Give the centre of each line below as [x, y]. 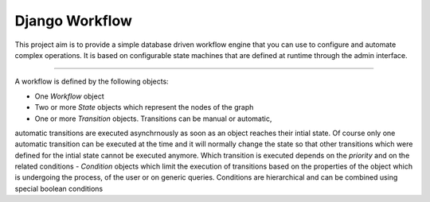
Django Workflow [74, 21]
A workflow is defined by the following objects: [92, 82]
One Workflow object [70, 96]
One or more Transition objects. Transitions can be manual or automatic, [153, 118]
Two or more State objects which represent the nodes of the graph [144, 107]
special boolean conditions [59, 188]
